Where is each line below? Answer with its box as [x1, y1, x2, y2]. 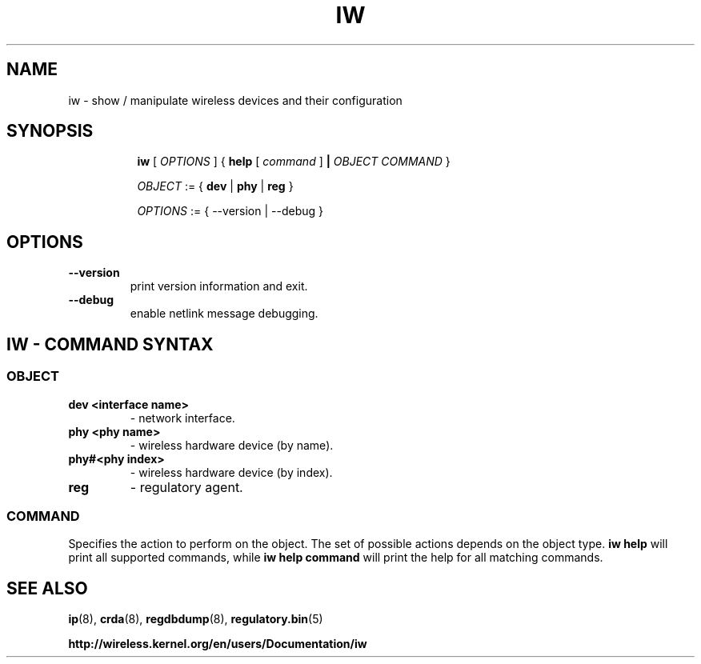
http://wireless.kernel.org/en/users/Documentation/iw [68, 637, 367, 651]
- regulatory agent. [130, 478, 243, 495]
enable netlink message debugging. [130, 306, 318, 321]
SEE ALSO [6, 578, 88, 598]
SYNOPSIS [6, 121, 94, 142]
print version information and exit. [130, 279, 308, 294]
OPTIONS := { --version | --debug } [137, 204, 323, 218]
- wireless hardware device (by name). [130, 438, 334, 452]
